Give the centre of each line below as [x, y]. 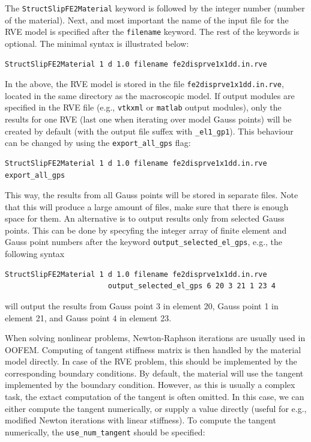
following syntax [35, 254]
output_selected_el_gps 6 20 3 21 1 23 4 [192, 286]
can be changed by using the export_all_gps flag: [98, 143]
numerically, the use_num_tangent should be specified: [105, 431]
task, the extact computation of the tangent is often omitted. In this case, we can [155, 397]
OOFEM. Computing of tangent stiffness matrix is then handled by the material [153, 349]
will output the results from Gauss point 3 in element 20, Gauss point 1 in [142, 305]
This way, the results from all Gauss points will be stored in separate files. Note [152, 195]
